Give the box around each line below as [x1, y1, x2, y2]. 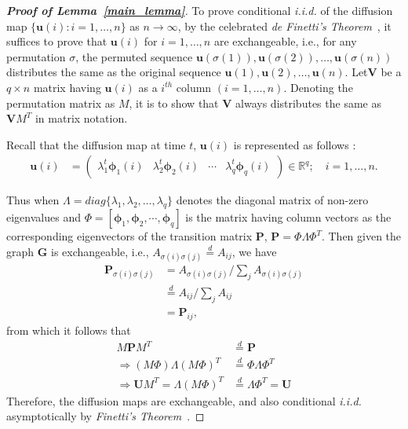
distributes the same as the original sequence [6, 64, 221, 80]
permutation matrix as [6, 94, 115, 111]
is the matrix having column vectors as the [185, 209, 392, 225]
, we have [231, 243, 277, 259]
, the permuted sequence [75, 48, 193, 64]
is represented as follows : [233, 136, 356, 152]
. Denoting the [283, 79, 353, 95]
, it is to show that [129, 94, 219, 111]
